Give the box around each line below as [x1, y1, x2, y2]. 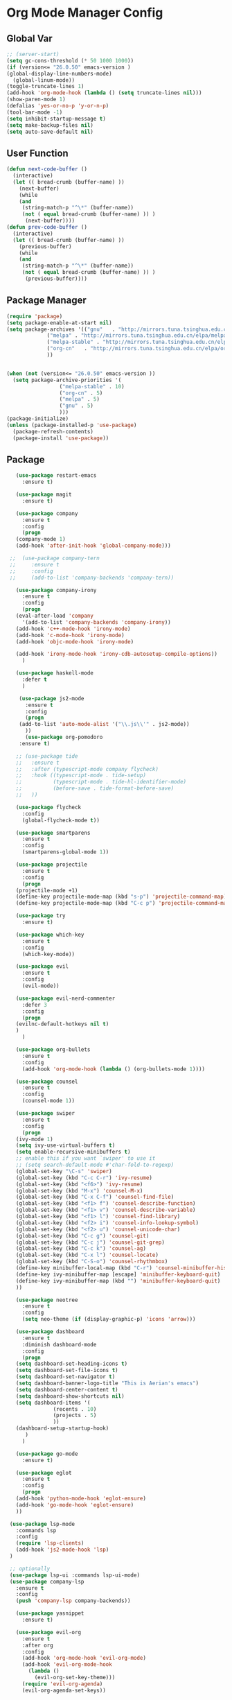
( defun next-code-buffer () [6, 166, 88, 173]
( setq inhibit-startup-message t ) [6, 115, 107, 122]
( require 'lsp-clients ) [15, 1540, 84, 1547]
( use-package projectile [15, 861, 88, 868]
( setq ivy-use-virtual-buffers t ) [15, 1142, 116, 1149]
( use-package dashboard [15, 1328, 84, 1335]
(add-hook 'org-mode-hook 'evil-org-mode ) [21, 1655, 147, 1662]
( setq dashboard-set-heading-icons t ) [15, 1360, 128, 1367]
